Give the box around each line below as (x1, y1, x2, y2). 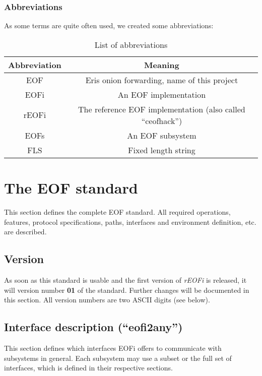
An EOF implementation (117, 88, 206, 100)
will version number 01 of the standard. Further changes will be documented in (4, 284, 249, 295)
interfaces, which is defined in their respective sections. (4, 362, 173, 373)
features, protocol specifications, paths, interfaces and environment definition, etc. (4, 216, 256, 227)
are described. (4, 226, 47, 237)
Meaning (144, 58, 179, 71)
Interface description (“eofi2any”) (4, 319, 183, 335)
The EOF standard (4, 177, 138, 198)
